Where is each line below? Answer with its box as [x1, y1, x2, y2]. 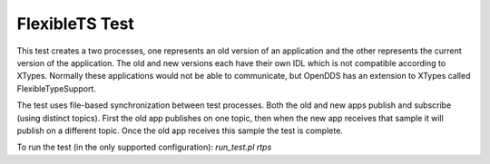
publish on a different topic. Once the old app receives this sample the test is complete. [16, 125, 344, 136]
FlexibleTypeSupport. [16, 82, 97, 94]
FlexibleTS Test [16, 14, 135, 34]
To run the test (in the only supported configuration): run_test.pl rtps [16, 141, 272, 153]
